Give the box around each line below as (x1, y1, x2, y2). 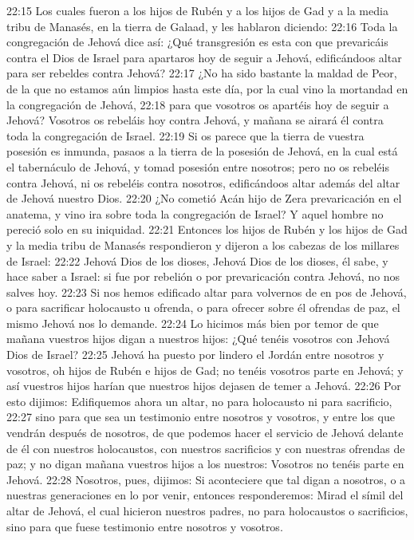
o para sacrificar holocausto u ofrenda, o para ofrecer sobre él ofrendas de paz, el (6, 299, 400, 316)
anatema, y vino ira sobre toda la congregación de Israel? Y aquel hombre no (6, 205, 384, 222)
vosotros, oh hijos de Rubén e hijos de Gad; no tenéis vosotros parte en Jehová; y (6, 361, 404, 378)
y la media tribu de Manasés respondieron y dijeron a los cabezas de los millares (6, 236, 400, 253)
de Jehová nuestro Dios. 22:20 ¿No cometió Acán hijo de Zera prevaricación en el (6, 190, 402, 207)
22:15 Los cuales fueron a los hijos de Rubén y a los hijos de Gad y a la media (6, 2, 388, 18)
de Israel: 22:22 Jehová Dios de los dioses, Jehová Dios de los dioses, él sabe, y (6, 252, 388, 269)
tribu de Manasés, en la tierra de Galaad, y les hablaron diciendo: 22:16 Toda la (6, 18, 398, 34)
